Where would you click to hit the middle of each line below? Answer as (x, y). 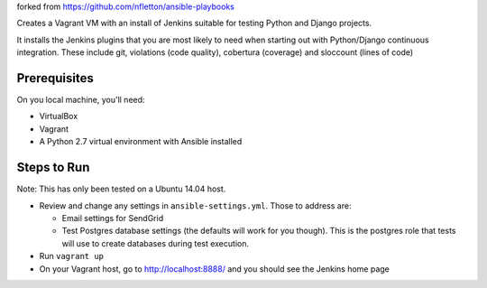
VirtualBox (59, 116)
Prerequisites (55, 78)
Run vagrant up (71, 256)
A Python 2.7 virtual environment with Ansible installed (141, 142)
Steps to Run (53, 167)
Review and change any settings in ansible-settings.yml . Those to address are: (195, 205)
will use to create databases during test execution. (156, 243)
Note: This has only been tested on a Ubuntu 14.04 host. (121, 189)
